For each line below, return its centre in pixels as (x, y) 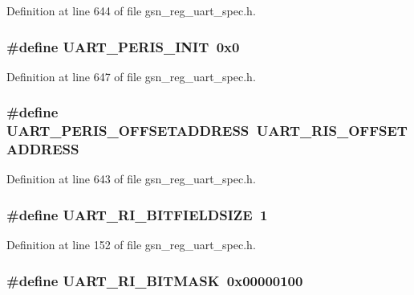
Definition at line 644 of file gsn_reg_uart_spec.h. (131, 10)
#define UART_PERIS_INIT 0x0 (123, 46)
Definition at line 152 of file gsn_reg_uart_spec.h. (131, 245)
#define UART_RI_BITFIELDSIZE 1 (137, 214)
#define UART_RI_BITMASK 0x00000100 (155, 280)
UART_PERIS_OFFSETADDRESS (128, 131)
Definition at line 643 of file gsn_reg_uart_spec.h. (131, 179)
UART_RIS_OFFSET (332, 131)
